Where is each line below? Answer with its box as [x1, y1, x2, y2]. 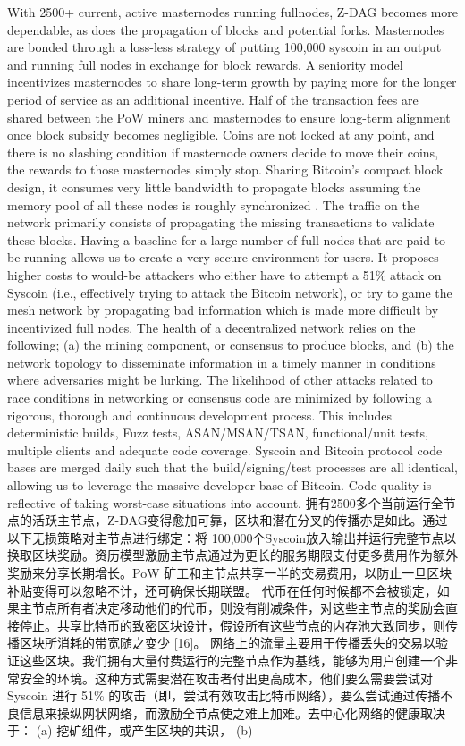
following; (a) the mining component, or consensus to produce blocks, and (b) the [7, 335, 454, 354]
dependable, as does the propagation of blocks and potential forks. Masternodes [7, 20, 444, 38]
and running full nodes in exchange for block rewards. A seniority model [7, 55, 403, 73]
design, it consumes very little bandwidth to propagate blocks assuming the [7, 177, 421, 196]
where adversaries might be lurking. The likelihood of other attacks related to [7, 370, 433, 389]
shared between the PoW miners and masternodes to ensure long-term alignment [7, 107, 451, 126]
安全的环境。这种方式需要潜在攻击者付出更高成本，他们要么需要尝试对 [19, 668, 433, 687]
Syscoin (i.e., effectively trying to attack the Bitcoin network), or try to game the [7, 283, 452, 301]
